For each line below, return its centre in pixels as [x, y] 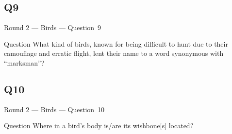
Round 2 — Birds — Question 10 [54, 109]
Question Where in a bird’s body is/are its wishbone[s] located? [99, 126]
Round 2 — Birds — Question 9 [53, 27]
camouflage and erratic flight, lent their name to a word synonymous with [114, 53]
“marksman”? [24, 62]
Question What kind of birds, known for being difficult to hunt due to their [116, 43]
